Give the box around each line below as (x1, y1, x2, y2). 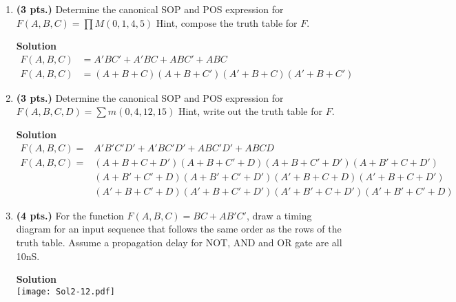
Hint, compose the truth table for (156, 15, 298, 30)
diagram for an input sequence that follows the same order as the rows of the (16, 222, 342, 236)
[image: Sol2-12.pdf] (16, 286, 115, 296)
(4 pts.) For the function (16, 208, 124, 222)
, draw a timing (246, 208, 312, 222)
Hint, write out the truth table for (178, 104, 322, 118)
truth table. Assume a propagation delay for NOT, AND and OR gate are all (16, 235, 342, 249)
